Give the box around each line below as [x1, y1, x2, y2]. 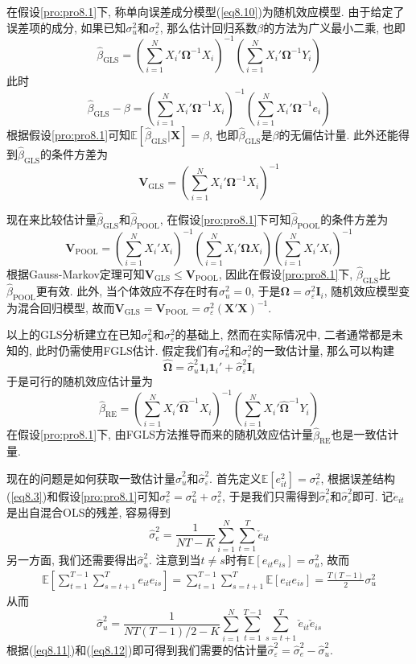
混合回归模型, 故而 [17, 299, 115, 316]
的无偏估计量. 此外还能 [278, 126, 399, 142]
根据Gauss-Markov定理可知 [6, 266, 145, 283]
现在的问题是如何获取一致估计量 [6, 470, 175, 486]
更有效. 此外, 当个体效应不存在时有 [35, 283, 219, 299]
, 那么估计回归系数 [159, 19, 257, 35]
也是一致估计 [331, 426, 399, 443]
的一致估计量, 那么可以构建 [252, 342, 395, 359]
